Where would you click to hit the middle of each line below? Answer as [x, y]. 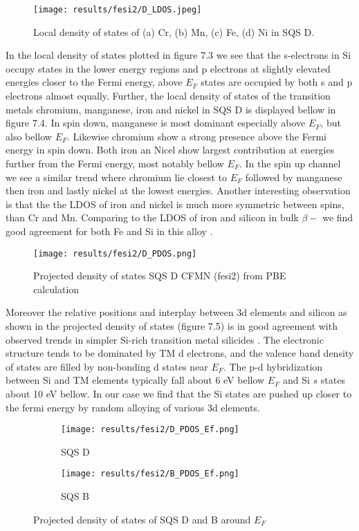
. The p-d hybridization [273, 366]
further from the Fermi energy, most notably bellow [115, 163]
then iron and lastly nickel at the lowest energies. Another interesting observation [178, 190]
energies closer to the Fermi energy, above [94, 82]
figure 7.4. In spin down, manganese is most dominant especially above [156, 123]
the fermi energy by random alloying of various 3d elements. [133, 407]
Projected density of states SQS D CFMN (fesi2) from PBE [160, 276]
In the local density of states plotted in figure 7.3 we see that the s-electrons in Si [178, 55]
